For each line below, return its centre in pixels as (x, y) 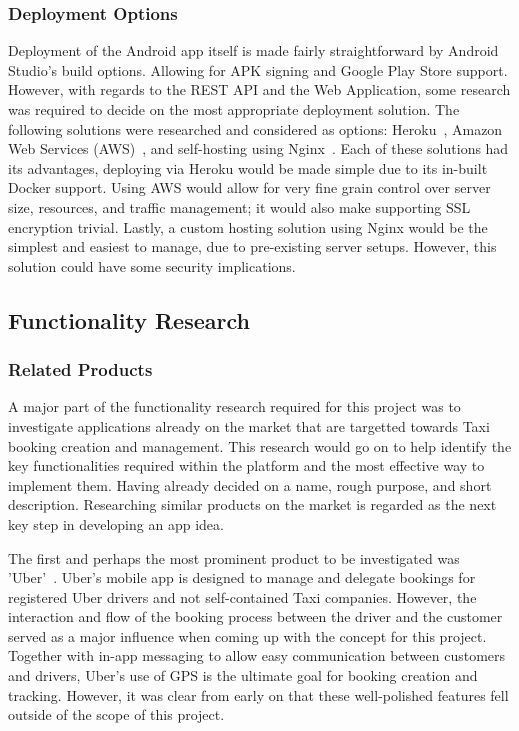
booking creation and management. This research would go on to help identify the (260, 445)
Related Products (80, 369)
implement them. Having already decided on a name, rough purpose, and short (250, 484)
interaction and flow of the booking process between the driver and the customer (255, 616)
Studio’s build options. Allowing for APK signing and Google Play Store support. (258, 69)
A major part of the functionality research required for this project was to (234, 406)
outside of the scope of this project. (116, 714)
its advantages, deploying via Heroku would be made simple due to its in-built (248, 167)
